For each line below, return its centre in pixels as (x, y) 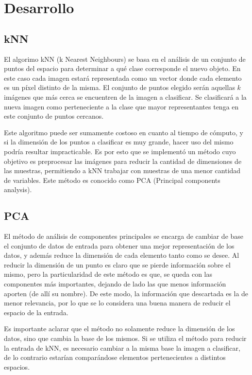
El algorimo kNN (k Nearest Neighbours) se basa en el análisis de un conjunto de (125, 59)
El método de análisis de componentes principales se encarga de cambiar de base (124, 236)
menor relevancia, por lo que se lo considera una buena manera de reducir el (117, 303)
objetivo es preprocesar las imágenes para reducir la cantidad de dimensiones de (123, 161)
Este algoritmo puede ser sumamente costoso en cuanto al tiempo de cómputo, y (124, 132)
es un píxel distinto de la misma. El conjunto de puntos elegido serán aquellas (119, 87)
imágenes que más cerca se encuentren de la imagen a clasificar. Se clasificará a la (125, 97)
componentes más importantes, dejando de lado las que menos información (115, 284)
